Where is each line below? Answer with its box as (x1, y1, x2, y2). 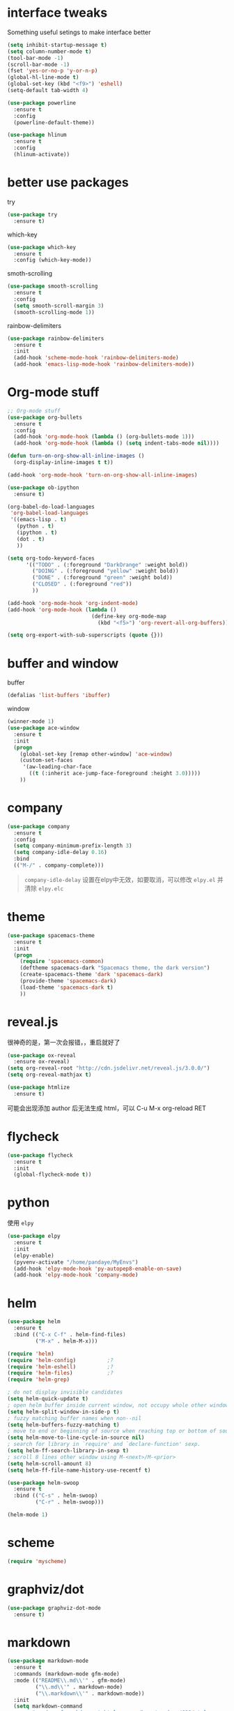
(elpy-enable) (13, 1252, 54, 1259)
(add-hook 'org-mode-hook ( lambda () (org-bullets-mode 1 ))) (13, 433, 195, 440)
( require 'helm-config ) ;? (7, 1357, 114, 1363)
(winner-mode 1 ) (7, 718, 54, 725)
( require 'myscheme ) (7, 1557, 68, 1564)
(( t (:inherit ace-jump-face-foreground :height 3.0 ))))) (29, 770, 201, 777)
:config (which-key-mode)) (13, 257, 92, 264)
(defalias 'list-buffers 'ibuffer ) (7, 692, 111, 699)
